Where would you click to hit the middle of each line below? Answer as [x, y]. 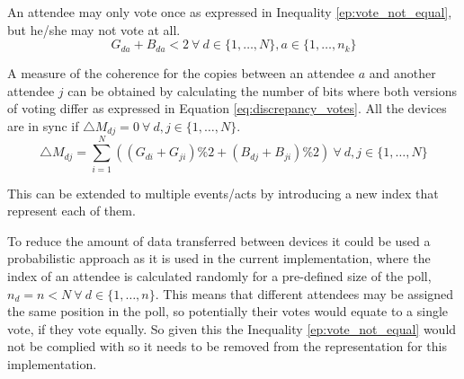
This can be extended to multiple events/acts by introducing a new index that [223, 193]
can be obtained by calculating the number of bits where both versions [263, 90]
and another [402, 73]
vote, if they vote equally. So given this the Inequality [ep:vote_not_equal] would [232, 328]
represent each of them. [71, 211]
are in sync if [43, 125]
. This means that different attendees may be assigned [304, 293]
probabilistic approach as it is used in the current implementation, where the [219, 258]
